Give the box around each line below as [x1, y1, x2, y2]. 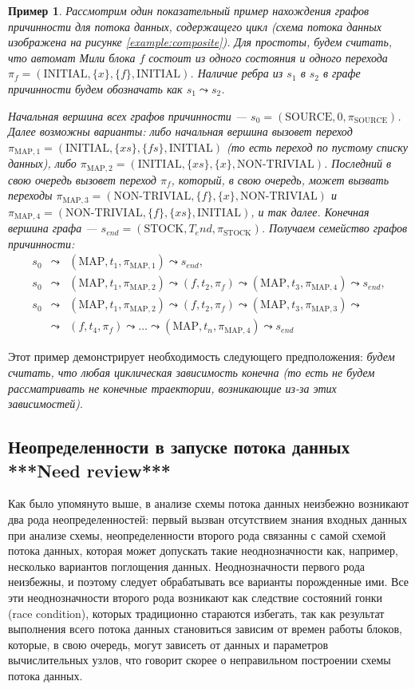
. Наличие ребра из [190, 65, 283, 81]
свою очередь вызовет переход [8, 171, 156, 188]
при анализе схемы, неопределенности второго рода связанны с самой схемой [8, 526, 386, 543]
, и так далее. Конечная [251, 203, 370, 220]
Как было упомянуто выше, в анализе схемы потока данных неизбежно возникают [8, 495, 409, 512]
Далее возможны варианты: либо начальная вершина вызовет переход [8, 123, 353, 140]
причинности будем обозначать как [8, 80, 183, 97]
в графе [323, 65, 361, 81]
